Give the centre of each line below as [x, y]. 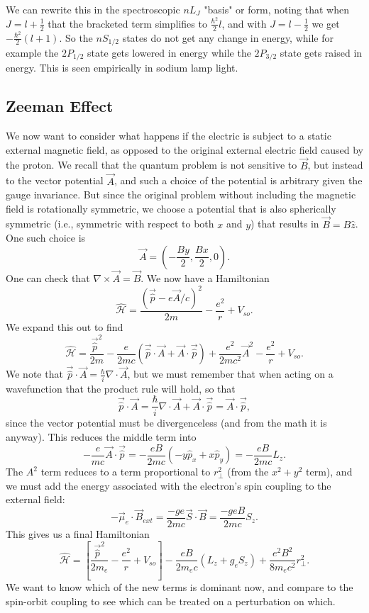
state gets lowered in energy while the [169, 53]
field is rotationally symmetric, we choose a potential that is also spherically [171, 208]
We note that [34, 374]
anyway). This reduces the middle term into [101, 437]
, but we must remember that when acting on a [230, 374]
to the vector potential [55, 180]
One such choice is [46, 238]
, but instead [335, 165]
